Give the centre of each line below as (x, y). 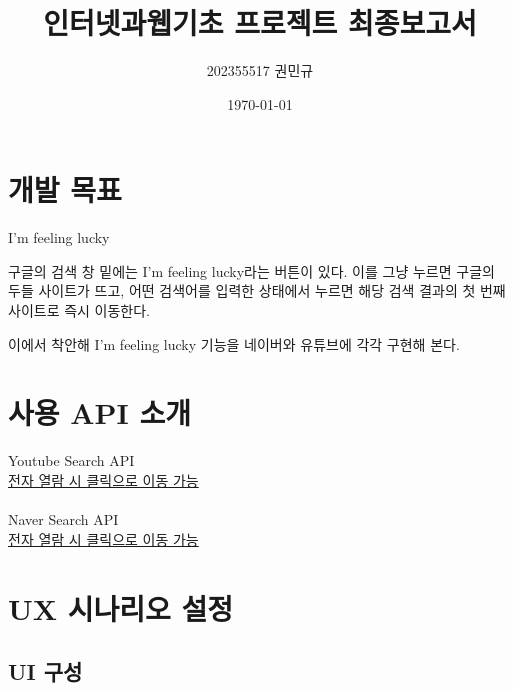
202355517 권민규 (260, 70)
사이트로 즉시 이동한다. (79, 310)
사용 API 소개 (100, 412)
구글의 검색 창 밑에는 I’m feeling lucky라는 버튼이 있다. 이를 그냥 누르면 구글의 (251, 270)
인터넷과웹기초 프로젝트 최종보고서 (260, 22)
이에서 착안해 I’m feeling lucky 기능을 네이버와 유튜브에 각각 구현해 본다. (234, 343)
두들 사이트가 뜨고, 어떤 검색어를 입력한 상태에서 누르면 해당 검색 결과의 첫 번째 (257, 290)
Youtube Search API (71, 460)
